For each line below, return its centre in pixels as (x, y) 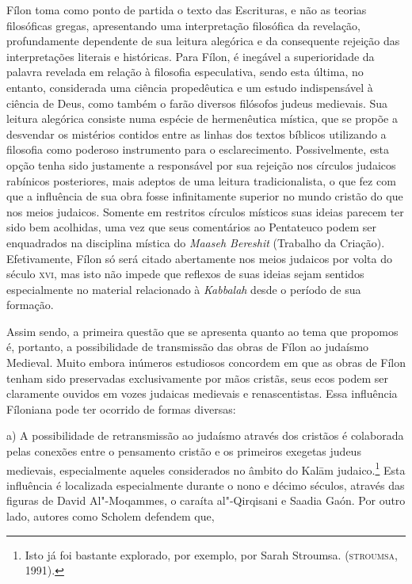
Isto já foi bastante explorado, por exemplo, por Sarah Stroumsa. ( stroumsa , (211, 554)
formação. (30, 305)
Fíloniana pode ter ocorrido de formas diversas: (121, 408)
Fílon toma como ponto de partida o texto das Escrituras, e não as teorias (187, 10)
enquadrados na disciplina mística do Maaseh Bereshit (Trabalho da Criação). (196, 242)
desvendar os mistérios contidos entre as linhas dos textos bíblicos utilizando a (196, 134)
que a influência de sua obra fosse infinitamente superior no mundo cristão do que (205, 196)
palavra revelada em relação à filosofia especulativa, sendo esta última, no (185, 72)
